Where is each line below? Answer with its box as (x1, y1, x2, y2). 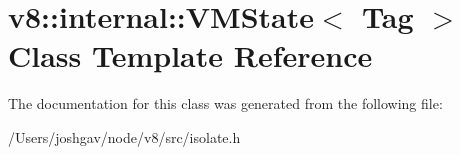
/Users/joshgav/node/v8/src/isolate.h (8, 126, 241, 147)
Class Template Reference (8, 35, 373, 76)
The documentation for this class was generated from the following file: (8, 93, 443, 114)
